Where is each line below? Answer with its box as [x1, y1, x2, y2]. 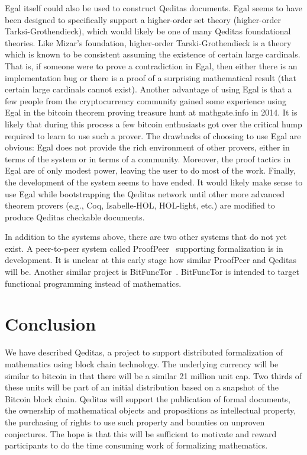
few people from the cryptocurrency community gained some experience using [5, 94, 286, 107]
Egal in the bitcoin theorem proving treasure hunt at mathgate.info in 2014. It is [5, 106, 298, 118]
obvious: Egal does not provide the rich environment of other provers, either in [5, 141, 290, 153]
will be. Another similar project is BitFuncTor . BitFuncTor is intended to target [5, 265, 299, 278]
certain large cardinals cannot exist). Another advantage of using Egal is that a [5, 83, 292, 95]
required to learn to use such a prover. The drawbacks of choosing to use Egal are [5, 129, 301, 142]
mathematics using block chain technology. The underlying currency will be [5, 357, 279, 370]
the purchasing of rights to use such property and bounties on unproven [5, 415, 265, 428]
